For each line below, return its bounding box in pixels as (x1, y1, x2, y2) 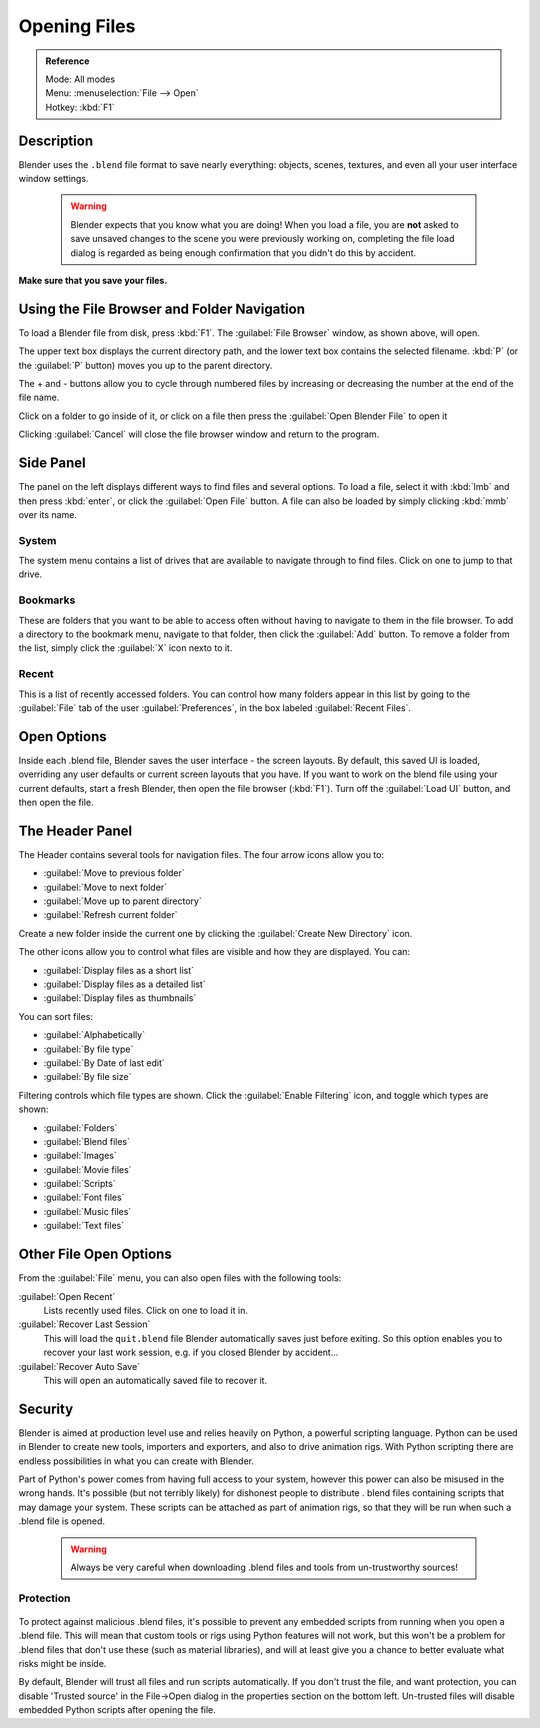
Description (18, 132, 94, 149)
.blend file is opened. (18, 1515, 105, 1527)
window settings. (18, 173, 89, 185)
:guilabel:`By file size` (43, 1071, 132, 1083)
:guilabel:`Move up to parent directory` (43, 895, 202, 907)
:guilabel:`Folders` (43, 1121, 118, 1134)
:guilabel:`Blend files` (43, 1135, 130, 1147)
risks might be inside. (18, 1658, 107, 1670)
